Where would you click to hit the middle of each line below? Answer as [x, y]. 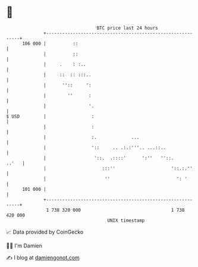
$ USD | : [50, 116]
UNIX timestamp [126, 220]
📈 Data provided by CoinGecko [45, 232]
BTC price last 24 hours [128, 28]
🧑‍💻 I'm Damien [24, 246]
